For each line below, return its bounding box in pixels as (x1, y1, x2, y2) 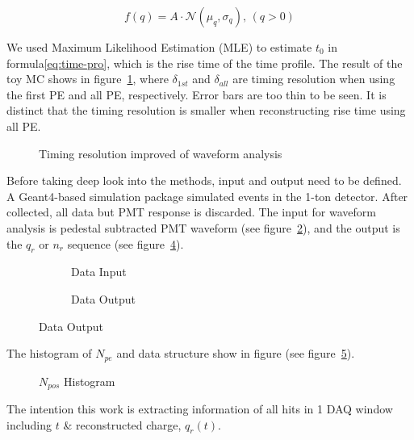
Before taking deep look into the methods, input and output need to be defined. (6, 172, 402, 189)
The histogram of (6, 345, 92, 362)
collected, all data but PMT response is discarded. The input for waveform (6, 203, 376, 220)
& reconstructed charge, (63, 416, 182, 433)
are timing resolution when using (232, 70, 395, 87)
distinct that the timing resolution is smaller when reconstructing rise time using (6, 102, 406, 119)
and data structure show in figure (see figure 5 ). (116, 345, 355, 362)
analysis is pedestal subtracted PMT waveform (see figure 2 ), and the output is (6, 219, 400, 236)
